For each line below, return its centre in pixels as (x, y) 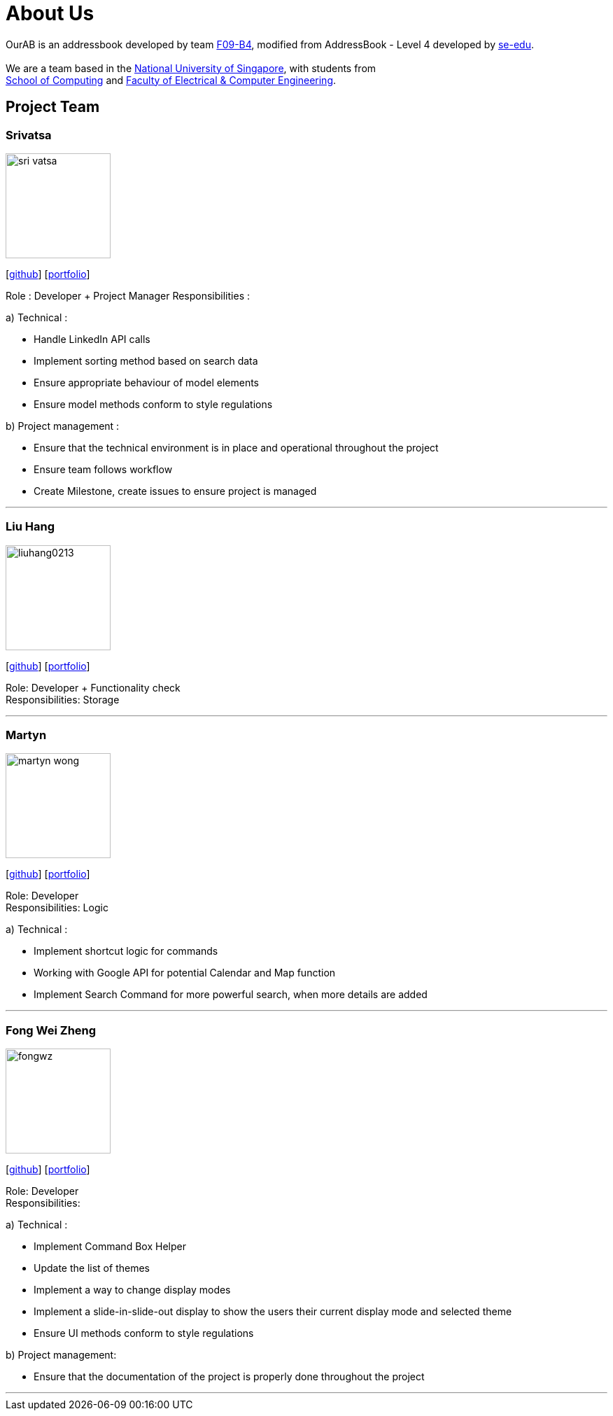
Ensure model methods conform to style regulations (153, 404)
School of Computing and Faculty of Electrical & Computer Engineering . (171, 80)
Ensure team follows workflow (103, 469)
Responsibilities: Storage (63, 699)
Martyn (26, 735)
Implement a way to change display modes (132, 1290)
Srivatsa (29, 135)
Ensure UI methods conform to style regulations (144, 1333)
